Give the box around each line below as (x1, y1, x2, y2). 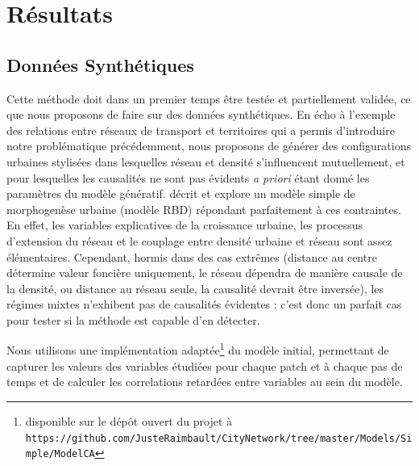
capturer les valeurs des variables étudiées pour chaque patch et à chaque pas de (6, 357, 403, 374)
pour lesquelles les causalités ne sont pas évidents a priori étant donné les (6, 169, 370, 186)
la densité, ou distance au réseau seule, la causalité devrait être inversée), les (6, 279, 384, 296)
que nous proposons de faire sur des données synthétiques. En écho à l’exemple (6, 106, 396, 123)
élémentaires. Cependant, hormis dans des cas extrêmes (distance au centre (6, 248, 377, 265)
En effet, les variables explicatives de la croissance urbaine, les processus (6, 216, 363, 233)
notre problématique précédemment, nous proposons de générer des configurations (6, 137, 411, 154)
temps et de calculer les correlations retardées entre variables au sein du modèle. (6, 373, 403, 390)
